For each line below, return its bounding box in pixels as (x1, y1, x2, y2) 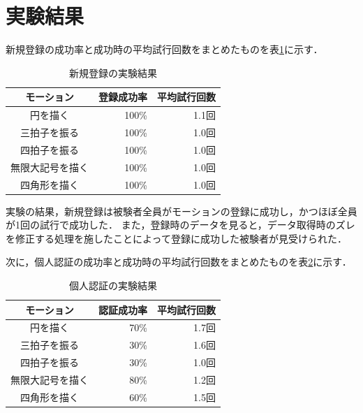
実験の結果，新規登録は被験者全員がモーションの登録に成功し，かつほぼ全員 (6, 203, 357, 218)
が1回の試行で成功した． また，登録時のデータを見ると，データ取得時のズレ (6, 217, 355, 232)
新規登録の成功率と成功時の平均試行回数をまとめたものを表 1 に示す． (6, 42, 323, 57)
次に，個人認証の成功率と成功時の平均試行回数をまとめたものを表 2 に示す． (6, 254, 352, 269)
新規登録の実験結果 (69, 65, 157, 80)
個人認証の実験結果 (69, 278, 157, 292)
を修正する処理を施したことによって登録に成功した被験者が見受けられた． (6, 231, 347, 245)
